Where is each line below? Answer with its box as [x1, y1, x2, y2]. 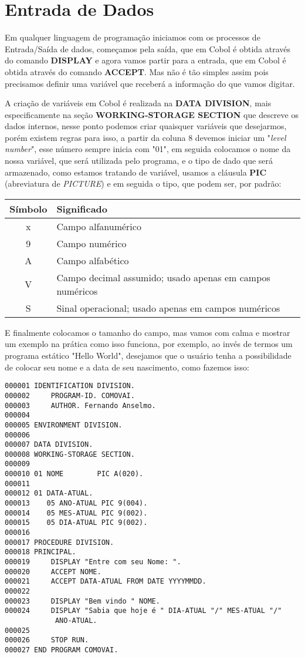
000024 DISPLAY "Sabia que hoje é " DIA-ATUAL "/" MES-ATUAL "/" [5, 607, 282, 615]
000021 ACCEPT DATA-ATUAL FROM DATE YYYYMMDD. [5, 577, 206, 586]
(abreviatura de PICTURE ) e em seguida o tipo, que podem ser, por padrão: [5, 177, 282, 190]
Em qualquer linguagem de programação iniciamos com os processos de [5, 31, 260, 43]
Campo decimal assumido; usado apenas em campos [56, 270, 270, 284]
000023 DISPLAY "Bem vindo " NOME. [5, 597, 160, 605]
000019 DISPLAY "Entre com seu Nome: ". [5, 558, 181, 567]
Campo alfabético [56, 253, 129, 267]
